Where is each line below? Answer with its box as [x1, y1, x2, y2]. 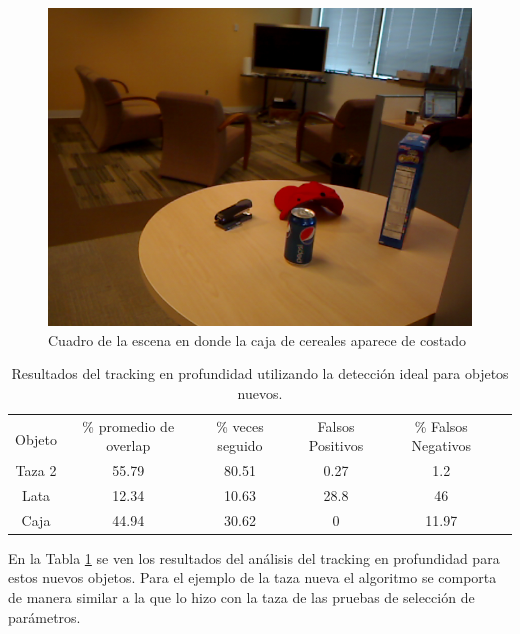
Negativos [411, 435, 472, 456]
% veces [216, 415, 264, 436]
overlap [106, 435, 151, 456]
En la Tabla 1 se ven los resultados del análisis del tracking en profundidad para [8, 547, 500, 568]
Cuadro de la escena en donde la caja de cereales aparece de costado [48, 329, 466, 350]
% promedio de [82, 415, 175, 436]
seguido [217, 435, 263, 456]
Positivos [308, 435, 364, 456]
